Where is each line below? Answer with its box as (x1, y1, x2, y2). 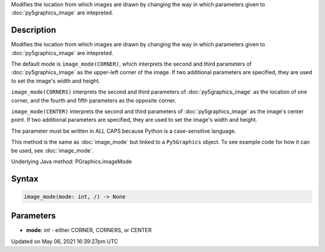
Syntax (11, 174, 39, 184)
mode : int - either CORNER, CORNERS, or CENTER (26, 227, 152, 234)
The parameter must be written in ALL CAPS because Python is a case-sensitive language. (11, 127, 237, 134)
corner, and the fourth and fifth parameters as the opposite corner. (11, 96, 177, 104)
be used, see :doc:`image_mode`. (11, 146, 94, 154)
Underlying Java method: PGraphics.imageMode (11, 157, 132, 165)
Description (11, 25, 57, 36)
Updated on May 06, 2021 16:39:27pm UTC (11, 238, 119, 245)
